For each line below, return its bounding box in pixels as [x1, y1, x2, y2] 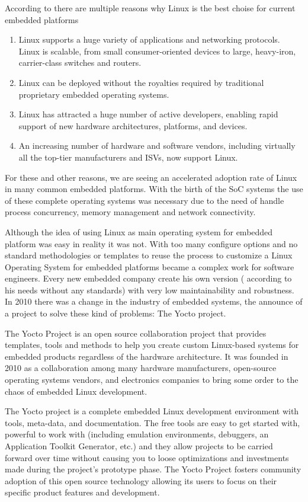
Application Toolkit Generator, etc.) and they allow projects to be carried [5, 440, 273, 452]
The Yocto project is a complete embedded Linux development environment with [5, 405, 299, 417]
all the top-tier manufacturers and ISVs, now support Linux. [18, 151, 238, 163]
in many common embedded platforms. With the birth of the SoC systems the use [5, 183, 303, 195]
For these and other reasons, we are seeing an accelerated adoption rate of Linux [5, 171, 297, 183]
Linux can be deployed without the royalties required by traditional [18, 76, 264, 88]
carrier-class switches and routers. [18, 56, 142, 69]
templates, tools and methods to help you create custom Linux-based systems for [5, 338, 299, 351]
